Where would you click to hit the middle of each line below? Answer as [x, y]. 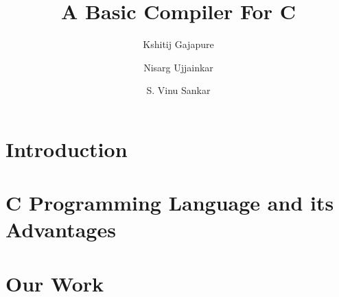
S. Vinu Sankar [178, 90]
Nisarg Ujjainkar [178, 67]
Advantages [61, 229]
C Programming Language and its [170, 203]
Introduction [67, 148]
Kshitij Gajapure [178, 44]
